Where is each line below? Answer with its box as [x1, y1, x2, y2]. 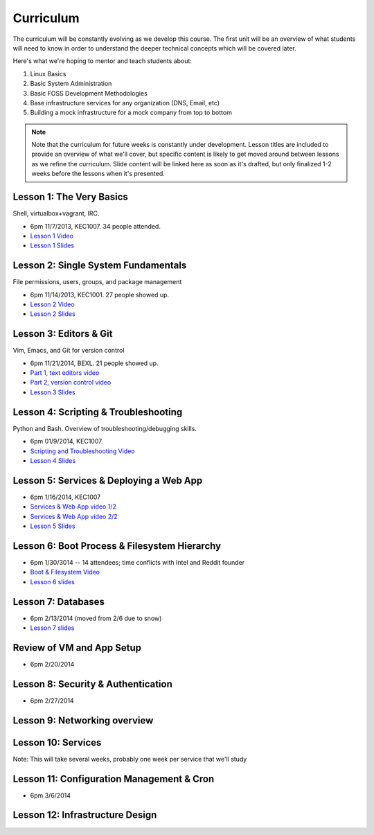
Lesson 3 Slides [30, 388, 75, 396]
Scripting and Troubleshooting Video [30, 447, 135, 455]
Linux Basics [30, 69, 66, 78]
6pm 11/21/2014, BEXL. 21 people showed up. [30, 359, 159, 367]
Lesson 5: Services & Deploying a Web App [12, 475, 203, 486]
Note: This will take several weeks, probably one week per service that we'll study [12, 755, 247, 763]
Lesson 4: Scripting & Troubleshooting [12, 406, 183, 418]
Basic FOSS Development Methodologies [30, 89, 148, 97]
